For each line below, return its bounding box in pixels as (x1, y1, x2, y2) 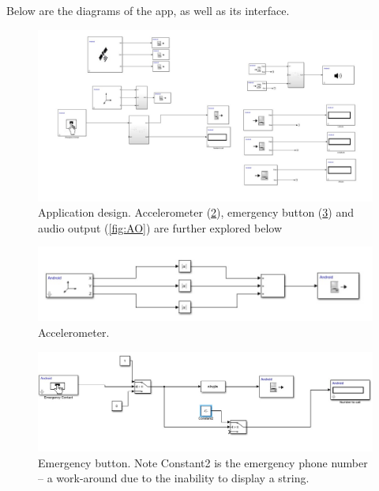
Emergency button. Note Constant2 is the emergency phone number (38, 454, 368, 470)
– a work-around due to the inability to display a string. (38, 470, 310, 486)
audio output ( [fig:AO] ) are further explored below (38, 219, 283, 236)
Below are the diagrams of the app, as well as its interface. (6, 2, 290, 18)
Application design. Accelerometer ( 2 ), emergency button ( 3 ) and (38, 204, 354, 221)
